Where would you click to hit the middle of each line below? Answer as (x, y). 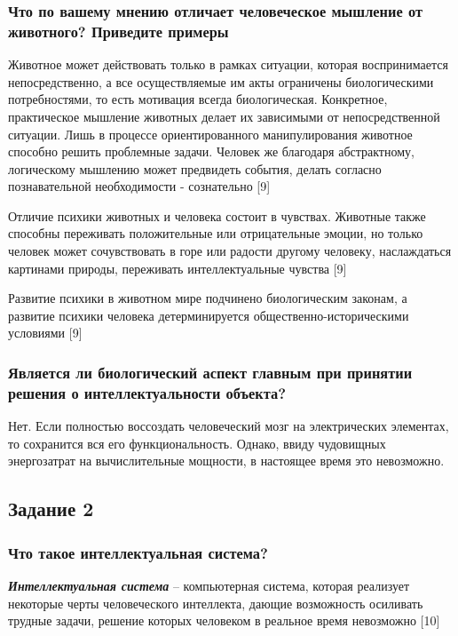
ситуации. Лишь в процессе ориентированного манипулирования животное (210, 134)
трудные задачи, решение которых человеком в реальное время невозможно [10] (224, 620)
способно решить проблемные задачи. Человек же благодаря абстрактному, (211, 151)
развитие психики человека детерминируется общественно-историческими (209, 315)
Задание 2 (51, 509)
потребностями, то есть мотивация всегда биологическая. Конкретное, (198, 99)
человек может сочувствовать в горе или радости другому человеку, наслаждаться (230, 251)
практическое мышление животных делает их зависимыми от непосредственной (224, 116)
